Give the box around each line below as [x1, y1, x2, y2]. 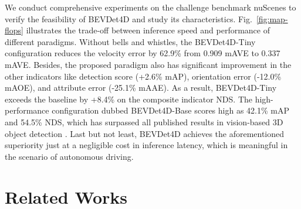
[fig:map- [256, 12, 288, 25]
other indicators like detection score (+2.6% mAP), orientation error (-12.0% [5, 70, 282, 82]
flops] [5, 24, 23, 36]
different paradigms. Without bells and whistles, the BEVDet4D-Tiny [5, 35, 256, 47]
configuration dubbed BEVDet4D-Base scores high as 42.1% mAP [52, 104, 290, 117]
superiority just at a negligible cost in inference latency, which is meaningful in [5, 139, 288, 151]
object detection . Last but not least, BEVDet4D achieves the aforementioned [5, 127, 285, 139]
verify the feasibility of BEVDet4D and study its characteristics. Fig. [5, 12, 252, 25]
